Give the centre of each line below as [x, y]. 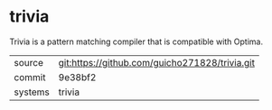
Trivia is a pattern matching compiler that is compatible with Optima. [136, 41]
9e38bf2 [77, 77]
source [28, 62]
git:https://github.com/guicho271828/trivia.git [157, 62]
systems [32, 92]
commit [30, 77]
